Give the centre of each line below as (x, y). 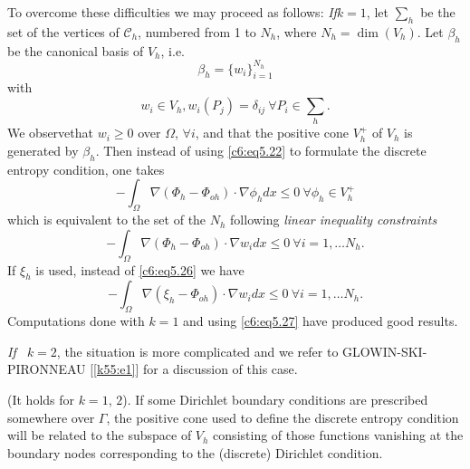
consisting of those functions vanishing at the (338, 435)
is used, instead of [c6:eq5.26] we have (140, 269)
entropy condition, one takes (86, 169)
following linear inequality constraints (334, 220)
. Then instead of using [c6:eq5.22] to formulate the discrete (261, 150)
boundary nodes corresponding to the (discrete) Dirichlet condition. (195, 452)
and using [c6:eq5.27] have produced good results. (321, 321)
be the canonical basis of (76, 50)
